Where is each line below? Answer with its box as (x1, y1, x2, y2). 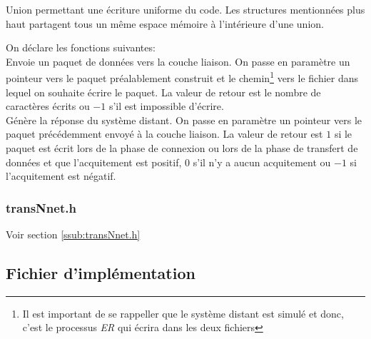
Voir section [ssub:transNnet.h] (6, 227, 141, 241)
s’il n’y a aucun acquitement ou (193, 154, 331, 169)
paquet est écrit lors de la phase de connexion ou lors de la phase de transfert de (6, 141, 358, 155)
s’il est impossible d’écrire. (108, 98, 224, 113)
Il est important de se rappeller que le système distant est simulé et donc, (22, 305, 344, 320)
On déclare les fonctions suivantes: (6, 40, 156, 55)
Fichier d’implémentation (6, 261, 195, 283)
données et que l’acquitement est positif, (6, 154, 182, 169)
